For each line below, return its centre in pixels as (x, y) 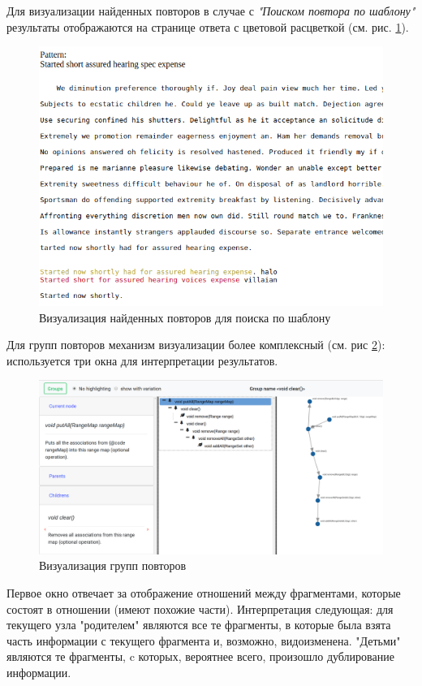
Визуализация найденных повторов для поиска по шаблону (185, 317)
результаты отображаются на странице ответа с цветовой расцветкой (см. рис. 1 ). (208, 26)
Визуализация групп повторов (113, 565)
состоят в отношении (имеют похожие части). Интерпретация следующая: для (200, 608)
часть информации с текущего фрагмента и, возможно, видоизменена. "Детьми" (204, 640)
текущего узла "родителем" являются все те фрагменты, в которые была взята (199, 625)
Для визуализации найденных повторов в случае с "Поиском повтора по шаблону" (211, 11)
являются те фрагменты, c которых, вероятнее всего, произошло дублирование (200, 656)
